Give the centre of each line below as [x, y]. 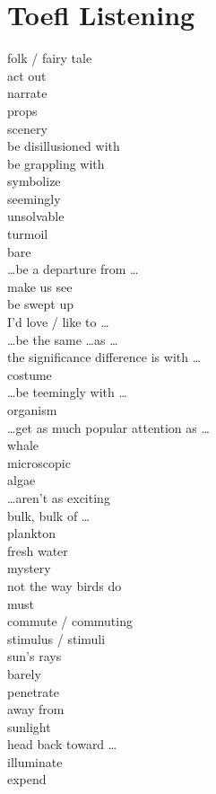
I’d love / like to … [58, 322]
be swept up [40, 304]
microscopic [39, 462]
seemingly [34, 198]
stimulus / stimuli [56, 638]
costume [30, 374]
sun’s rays [35, 656]
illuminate [35, 761]
